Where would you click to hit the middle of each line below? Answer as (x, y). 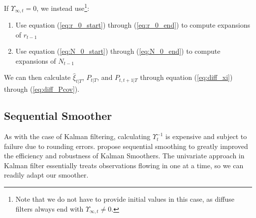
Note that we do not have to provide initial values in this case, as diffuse (125, 199)
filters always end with (49, 208)
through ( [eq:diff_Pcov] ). (42, 89)
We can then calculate (37, 77)
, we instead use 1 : (63, 7)
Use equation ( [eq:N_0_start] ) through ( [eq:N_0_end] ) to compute (118, 51)
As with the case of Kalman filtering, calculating (77, 136)
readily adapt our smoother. (46, 175)
